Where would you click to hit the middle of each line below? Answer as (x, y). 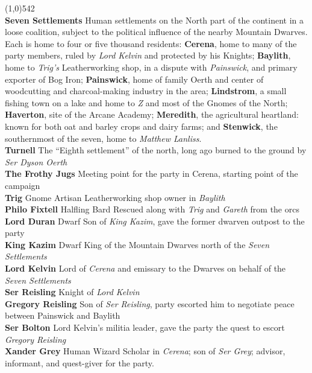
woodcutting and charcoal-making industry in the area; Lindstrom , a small (146, 91)
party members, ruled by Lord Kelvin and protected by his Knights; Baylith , (148, 55)
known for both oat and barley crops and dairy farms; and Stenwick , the (141, 126)
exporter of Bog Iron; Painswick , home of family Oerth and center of (134, 79)
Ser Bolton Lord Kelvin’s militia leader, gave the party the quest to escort (145, 327)
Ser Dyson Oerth (36, 161)
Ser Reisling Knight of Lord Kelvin (72, 292)
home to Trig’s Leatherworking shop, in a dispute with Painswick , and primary (151, 67)
